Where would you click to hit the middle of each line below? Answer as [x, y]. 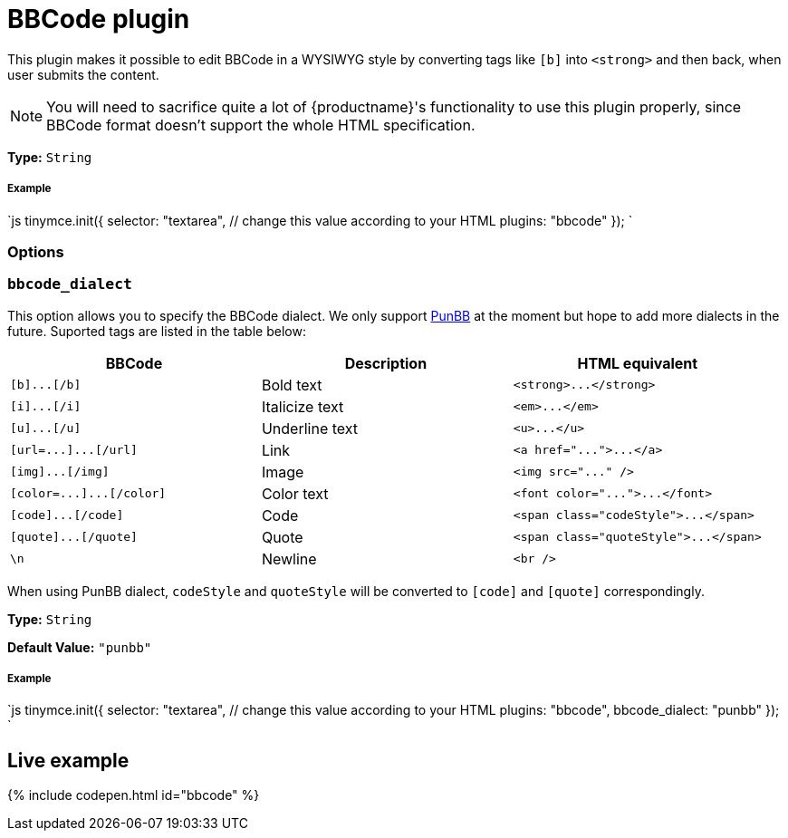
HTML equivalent [638, 363]
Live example [68, 760]
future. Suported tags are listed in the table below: [157, 331]
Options [36, 251]
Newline [289, 559]
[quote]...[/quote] [74, 537]
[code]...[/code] [67, 515]
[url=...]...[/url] [74, 450]
